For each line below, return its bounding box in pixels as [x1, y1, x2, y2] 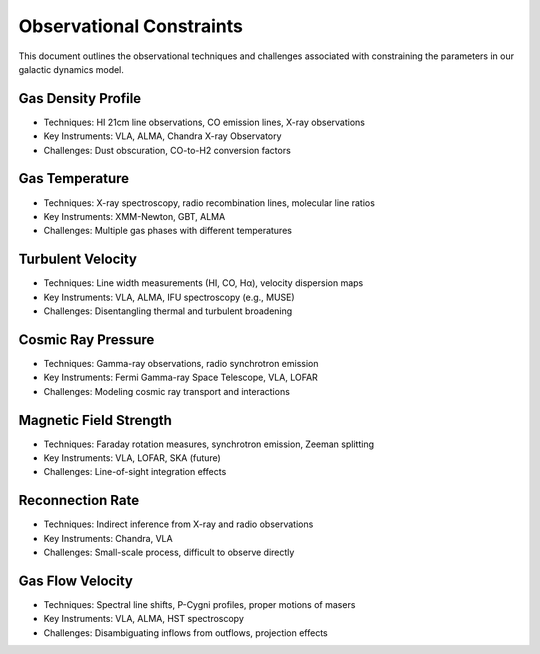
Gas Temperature [18, 170, 130, 187]
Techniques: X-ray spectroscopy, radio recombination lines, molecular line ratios [43, 196, 375, 209]
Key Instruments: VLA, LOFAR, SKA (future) [43, 451, 222, 464]
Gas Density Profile [18, 90, 142, 107]
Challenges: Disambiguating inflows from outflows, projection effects [43, 626, 329, 639]
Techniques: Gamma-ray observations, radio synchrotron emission [43, 357, 319, 369]
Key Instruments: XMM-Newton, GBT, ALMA [43, 210, 226, 222]
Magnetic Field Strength [18, 411, 172, 429]
